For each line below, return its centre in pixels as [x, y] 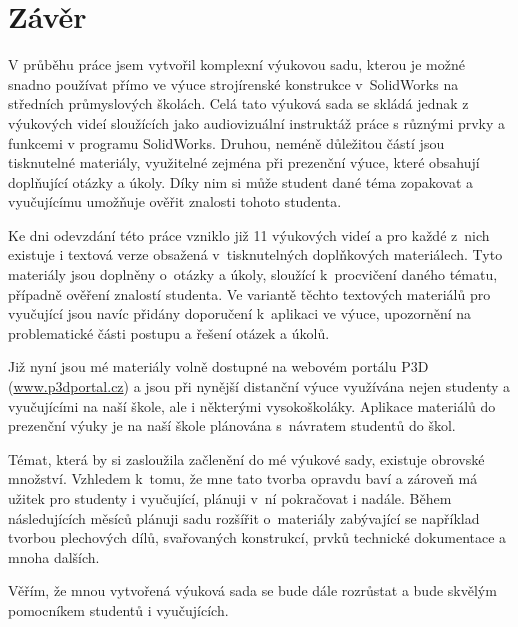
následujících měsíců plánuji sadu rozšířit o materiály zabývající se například [244, 517]
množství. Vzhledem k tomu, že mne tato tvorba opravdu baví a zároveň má [243, 478]
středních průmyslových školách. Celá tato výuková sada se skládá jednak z [238, 103]
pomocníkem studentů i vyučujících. [118, 609]
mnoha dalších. [54, 556]
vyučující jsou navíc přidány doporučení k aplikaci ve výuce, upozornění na [240, 313]
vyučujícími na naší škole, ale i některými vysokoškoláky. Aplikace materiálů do [252, 405]
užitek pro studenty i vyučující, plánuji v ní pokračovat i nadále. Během [230, 498]
